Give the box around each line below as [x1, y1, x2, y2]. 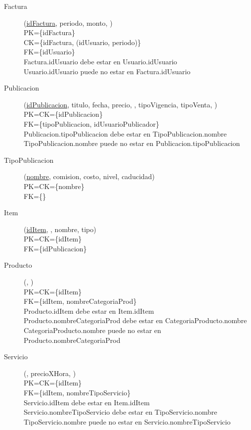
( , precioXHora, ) [24, 368, 76, 378]
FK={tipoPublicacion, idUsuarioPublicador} [24, 118, 160, 129]
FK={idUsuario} [24, 47, 75, 57]
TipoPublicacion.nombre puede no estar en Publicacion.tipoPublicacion [24, 138, 240, 148]
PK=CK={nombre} [24, 181, 84, 191]
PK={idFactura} [24, 27, 75, 38]
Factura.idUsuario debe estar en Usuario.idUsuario [24, 56, 177, 66]
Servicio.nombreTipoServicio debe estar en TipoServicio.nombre [24, 407, 217, 417]
